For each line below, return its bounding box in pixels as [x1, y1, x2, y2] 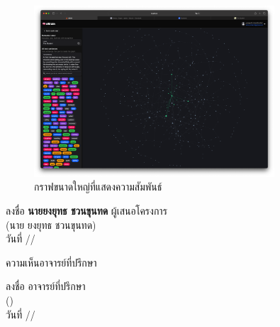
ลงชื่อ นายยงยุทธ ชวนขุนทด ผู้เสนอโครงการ [6, 203, 167, 218]
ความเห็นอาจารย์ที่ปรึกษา [6, 254, 97, 269]
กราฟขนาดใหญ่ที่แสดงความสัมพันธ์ [34, 179, 162, 194]
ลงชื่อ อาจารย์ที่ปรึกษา [6, 279, 86, 294]
